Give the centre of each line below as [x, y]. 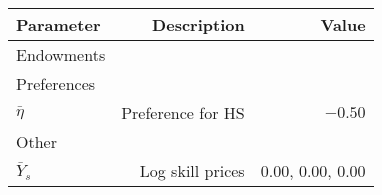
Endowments [61, 54]
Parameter [58, 24]
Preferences [56, 83]
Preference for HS [183, 112]
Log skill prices [192, 170]
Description [198, 24]
